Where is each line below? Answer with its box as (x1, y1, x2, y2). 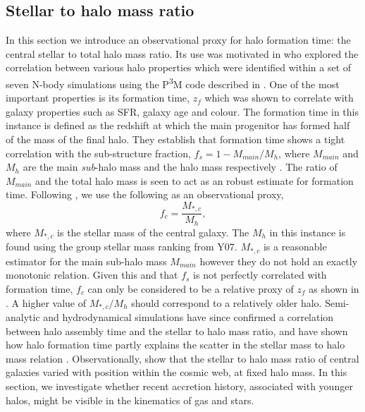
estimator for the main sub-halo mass (6, 253, 167, 268)
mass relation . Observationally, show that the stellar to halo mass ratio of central (6, 351, 359, 365)
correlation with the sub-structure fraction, (6, 145, 191, 160)
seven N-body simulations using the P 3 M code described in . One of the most (6, 74, 340, 91)
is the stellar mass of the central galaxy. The (57, 224, 249, 239)
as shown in (309, 281, 359, 296)
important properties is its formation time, (6, 90, 190, 105)
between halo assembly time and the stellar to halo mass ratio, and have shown (6, 323, 348, 338)
